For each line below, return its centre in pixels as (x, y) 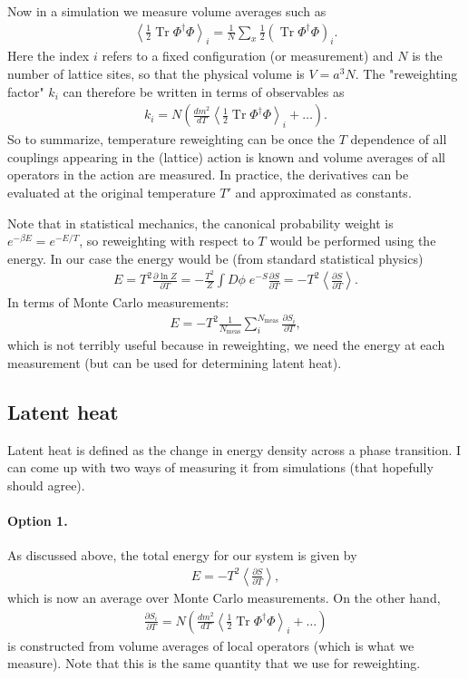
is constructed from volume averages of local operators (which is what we (211, 645)
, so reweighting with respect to (166, 241)
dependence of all (399, 139)
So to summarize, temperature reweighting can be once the (171, 139)
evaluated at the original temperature (112, 193)
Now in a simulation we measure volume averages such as (167, 11)
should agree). (46, 485)
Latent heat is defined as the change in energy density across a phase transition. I (234, 449)
